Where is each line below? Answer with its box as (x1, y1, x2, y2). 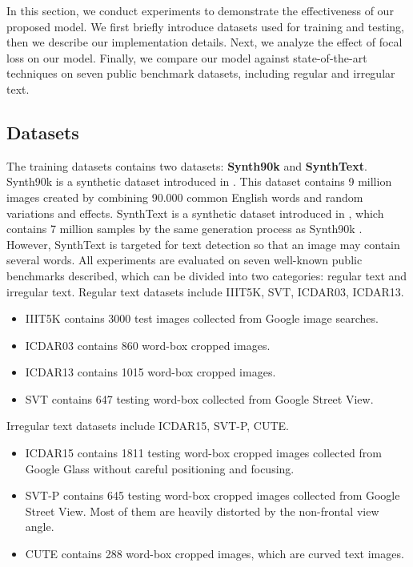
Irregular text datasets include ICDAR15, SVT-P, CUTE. (6, 417, 290, 434)
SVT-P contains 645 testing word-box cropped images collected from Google (25, 487, 400, 504)
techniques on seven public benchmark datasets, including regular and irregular (6, 65, 395, 82)
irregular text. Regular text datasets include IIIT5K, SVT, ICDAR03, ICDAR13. (6, 283, 404, 300)
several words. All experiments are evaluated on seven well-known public (6, 251, 363, 268)
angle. (25, 518, 54, 535)
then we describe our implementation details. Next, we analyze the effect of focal (6, 34, 403, 50)
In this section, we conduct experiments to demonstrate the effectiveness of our (6, 2, 394, 18)
